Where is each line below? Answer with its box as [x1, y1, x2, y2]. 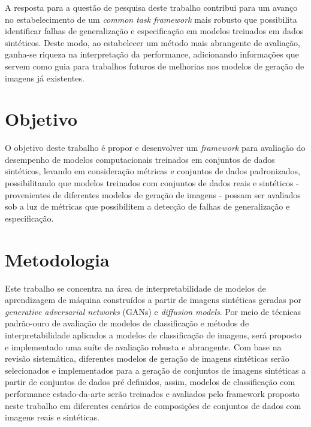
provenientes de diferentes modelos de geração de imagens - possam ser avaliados [5, 188, 301, 201]
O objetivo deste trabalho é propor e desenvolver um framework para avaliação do [5, 141, 306, 154]
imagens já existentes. [5, 71, 84, 84]
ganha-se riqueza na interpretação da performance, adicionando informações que [5, 48, 299, 60]
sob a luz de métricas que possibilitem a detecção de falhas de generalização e [5, 200, 290, 213]
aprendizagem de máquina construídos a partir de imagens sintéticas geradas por [5, 293, 301, 306]
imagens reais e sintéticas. [5, 411, 99, 423]
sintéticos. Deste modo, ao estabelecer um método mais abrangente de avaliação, [5, 36, 300, 49]
